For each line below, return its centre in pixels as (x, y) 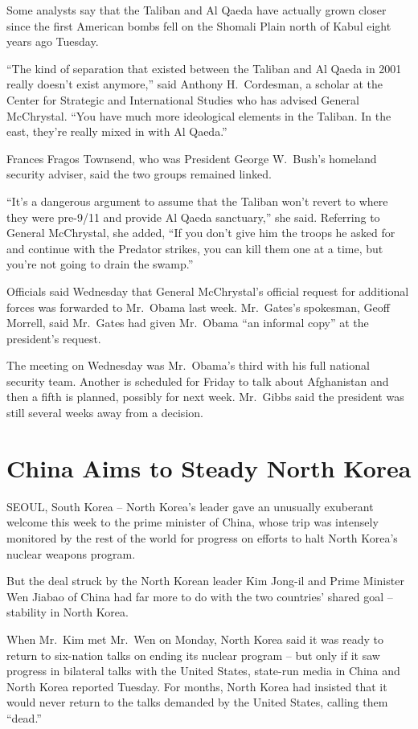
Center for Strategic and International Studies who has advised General (183, 99)
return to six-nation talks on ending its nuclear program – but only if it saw (193, 655)
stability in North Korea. (68, 612)
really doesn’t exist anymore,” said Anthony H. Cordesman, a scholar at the (195, 84)
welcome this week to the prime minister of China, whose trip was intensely (193, 522)
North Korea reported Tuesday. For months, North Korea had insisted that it (197, 686)
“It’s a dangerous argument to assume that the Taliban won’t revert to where (197, 201)
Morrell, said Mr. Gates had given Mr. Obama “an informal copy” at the (188, 323)
